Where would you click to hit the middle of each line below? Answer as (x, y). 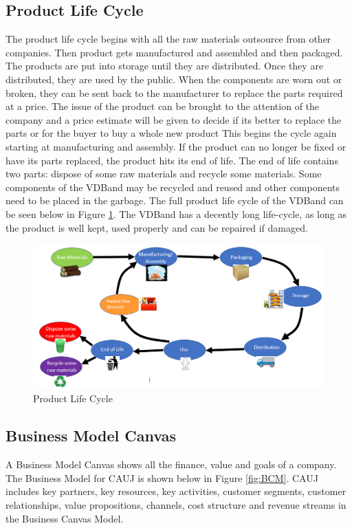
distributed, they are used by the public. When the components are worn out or (174, 79)
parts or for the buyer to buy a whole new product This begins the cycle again (171, 133)
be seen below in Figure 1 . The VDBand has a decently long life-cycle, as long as (176, 213)
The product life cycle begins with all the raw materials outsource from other (168, 39)
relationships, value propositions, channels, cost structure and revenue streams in (176, 505)
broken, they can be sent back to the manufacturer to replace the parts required (174, 92)
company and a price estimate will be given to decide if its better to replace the (174, 119)
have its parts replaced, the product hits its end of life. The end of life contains (172, 160)
